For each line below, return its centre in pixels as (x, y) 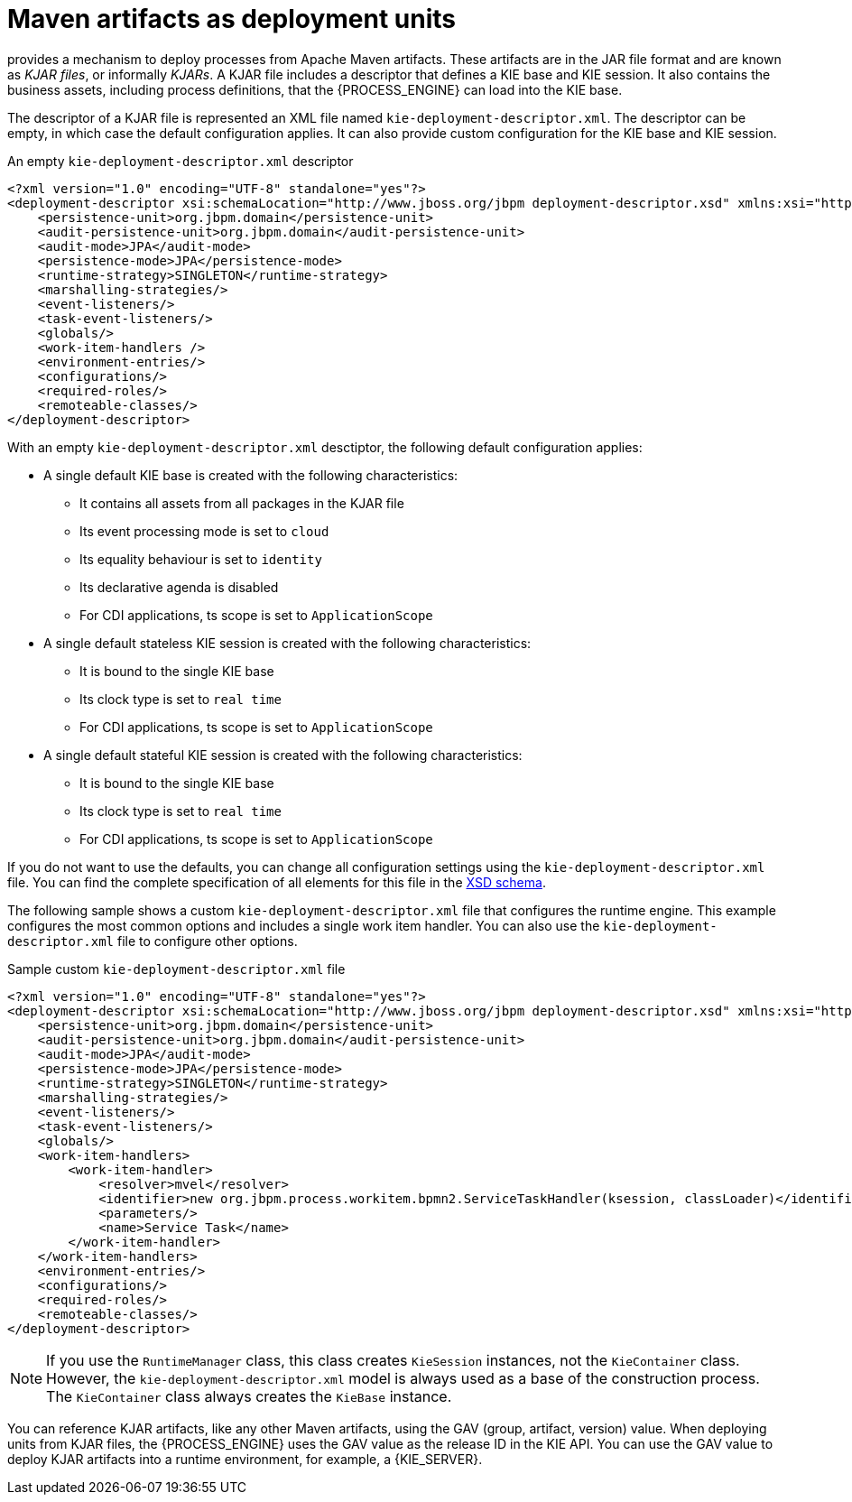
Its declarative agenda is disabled (179, 587)
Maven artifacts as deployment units (232, 19)
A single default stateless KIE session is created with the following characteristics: (287, 643)
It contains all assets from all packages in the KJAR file (242, 503)
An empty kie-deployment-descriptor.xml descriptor (181, 161)
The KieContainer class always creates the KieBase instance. (249, 1396)
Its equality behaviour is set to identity (201, 559)
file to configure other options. (207, 941)
